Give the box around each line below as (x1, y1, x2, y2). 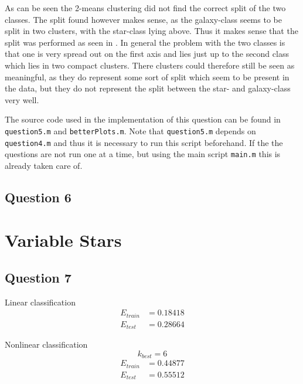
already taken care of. (5, 159, 83, 171)
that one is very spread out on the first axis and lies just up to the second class (5, 47, 289, 60)
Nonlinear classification (5, 338, 88, 351)
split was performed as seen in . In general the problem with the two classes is (5, 36, 285, 48)
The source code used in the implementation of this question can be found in (5, 113, 281, 125)
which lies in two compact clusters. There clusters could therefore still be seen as (5, 59, 295, 71)
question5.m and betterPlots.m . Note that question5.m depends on (5, 124, 256, 137)
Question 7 (5, 269, 72, 287)
